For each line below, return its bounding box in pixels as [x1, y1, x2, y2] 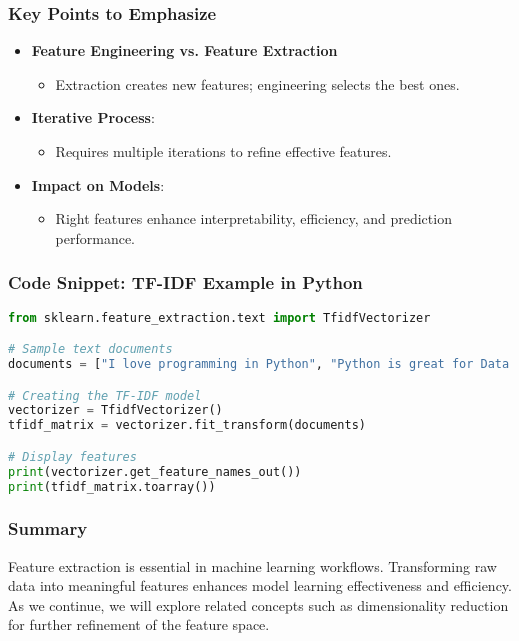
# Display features [8, 449, 137, 464]
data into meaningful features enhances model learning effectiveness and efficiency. [8, 575, 512, 596]
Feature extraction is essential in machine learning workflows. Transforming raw [8, 555, 497, 576]
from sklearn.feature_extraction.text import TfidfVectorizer [8, 310, 431, 325]
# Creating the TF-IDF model [8, 388, 202, 403]
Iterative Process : [31, 107, 155, 128]
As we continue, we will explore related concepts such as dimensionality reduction [8, 594, 509, 615]
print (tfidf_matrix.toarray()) [8, 479, 216, 494]
